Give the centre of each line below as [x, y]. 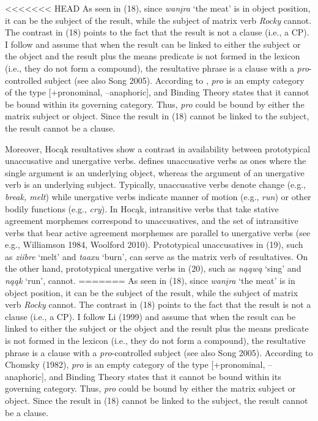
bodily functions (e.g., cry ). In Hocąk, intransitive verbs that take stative [142, 208]
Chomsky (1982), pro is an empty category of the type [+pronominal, [135, 364]
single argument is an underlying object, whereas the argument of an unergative [155, 172]
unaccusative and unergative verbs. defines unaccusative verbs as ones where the [156, 161]
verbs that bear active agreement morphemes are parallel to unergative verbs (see [158, 232]
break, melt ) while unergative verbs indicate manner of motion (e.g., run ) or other [158, 196]
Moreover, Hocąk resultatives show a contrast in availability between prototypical [158, 148]
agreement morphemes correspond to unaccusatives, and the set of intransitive [152, 221]
